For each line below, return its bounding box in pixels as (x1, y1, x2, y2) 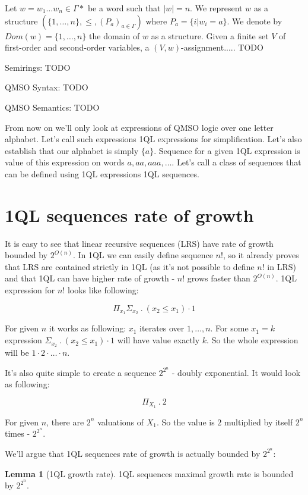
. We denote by (227, 14, 282, 27)
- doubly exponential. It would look (172, 366, 301, 378)
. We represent (190, 2, 243, 14)
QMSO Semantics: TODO (5, 101, 100, 113)
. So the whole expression (207, 334, 299, 346)
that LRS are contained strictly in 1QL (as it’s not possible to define (5, 260, 255, 272)
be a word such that (87, 2, 161, 14)
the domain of (89, 29, 140, 42)
